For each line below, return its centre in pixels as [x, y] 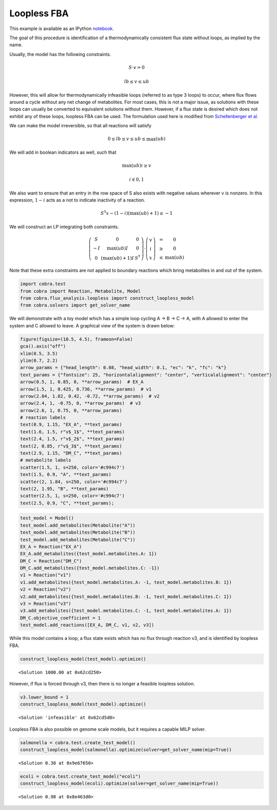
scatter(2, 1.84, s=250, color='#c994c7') [74, 482]
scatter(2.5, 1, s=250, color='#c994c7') [72, 496]
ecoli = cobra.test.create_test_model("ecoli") [80, 777]
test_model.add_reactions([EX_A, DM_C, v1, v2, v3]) [87, 625]
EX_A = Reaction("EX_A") [51, 547]
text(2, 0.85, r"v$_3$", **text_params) [71, 446]
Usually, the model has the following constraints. [60, 54]
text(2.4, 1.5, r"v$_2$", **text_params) [72, 439]
